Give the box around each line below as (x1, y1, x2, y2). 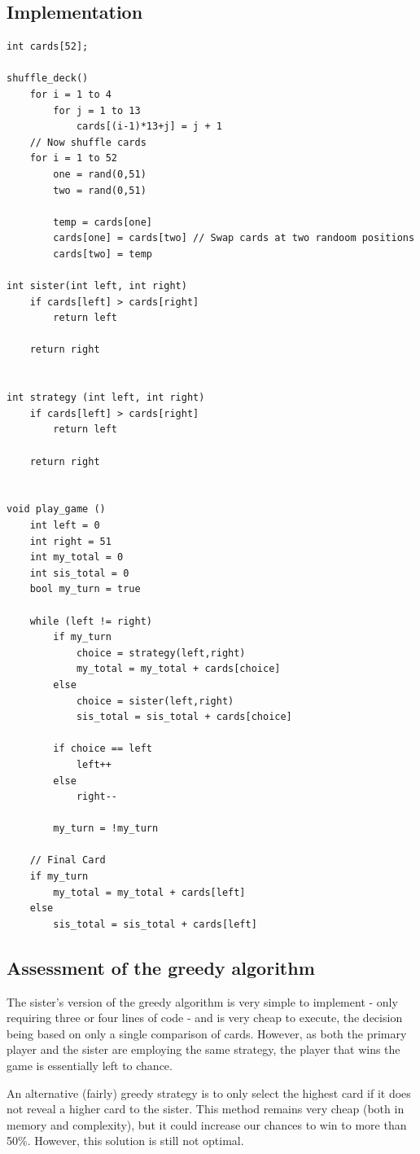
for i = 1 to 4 (29, 88, 112, 100)
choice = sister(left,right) (76, 695, 234, 707)
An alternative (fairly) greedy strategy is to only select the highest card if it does (7, 1084, 411, 1101)
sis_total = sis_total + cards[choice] (76, 711, 292, 723)
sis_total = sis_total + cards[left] (53, 918, 257, 930)
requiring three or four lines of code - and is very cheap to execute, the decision (7, 1009, 403, 1026)
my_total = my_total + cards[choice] (76, 663, 281, 675)
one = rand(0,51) (53, 168, 147, 180)
